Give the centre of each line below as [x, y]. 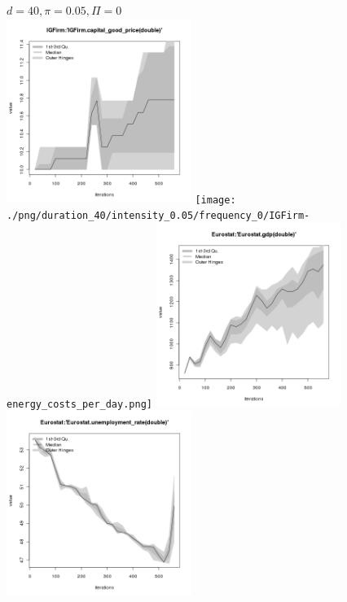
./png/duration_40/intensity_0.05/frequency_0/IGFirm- [158, 216]
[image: [215, 200]
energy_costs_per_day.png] [79, 404]
